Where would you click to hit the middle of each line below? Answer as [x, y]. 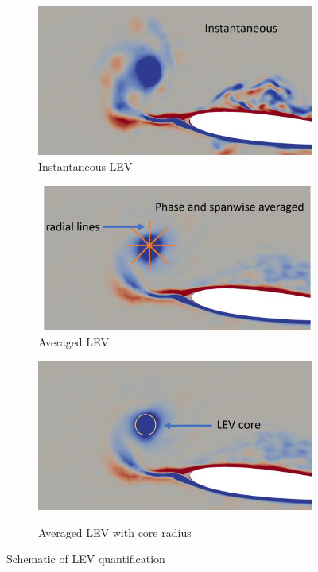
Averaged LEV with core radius [115, 532]
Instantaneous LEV [85, 166]
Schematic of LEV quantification [86, 559]
